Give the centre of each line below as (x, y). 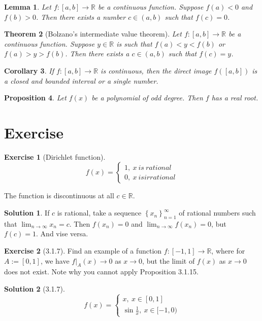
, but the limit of (169, 260)
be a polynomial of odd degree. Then (147, 98)
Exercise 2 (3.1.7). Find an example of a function (83, 251)
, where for (228, 251)
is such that (134, 43)
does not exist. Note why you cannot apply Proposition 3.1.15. (101, 272)
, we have (55, 260)
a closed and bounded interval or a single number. (81, 80)
